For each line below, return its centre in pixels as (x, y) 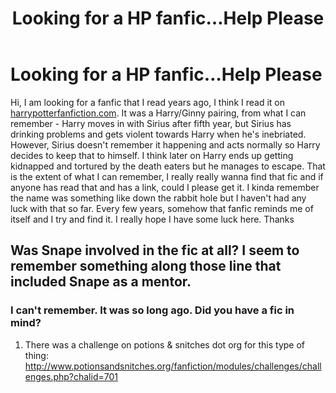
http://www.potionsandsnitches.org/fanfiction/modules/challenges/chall (173, 366)
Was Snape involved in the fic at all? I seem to (155, 250)
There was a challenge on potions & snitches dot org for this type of (165, 344)
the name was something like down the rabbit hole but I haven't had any (158, 198)
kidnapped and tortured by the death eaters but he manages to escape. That (168, 166)
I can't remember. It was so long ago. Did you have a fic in (152, 310)
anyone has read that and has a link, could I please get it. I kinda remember (165, 187)
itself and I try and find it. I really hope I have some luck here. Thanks (152, 219)
